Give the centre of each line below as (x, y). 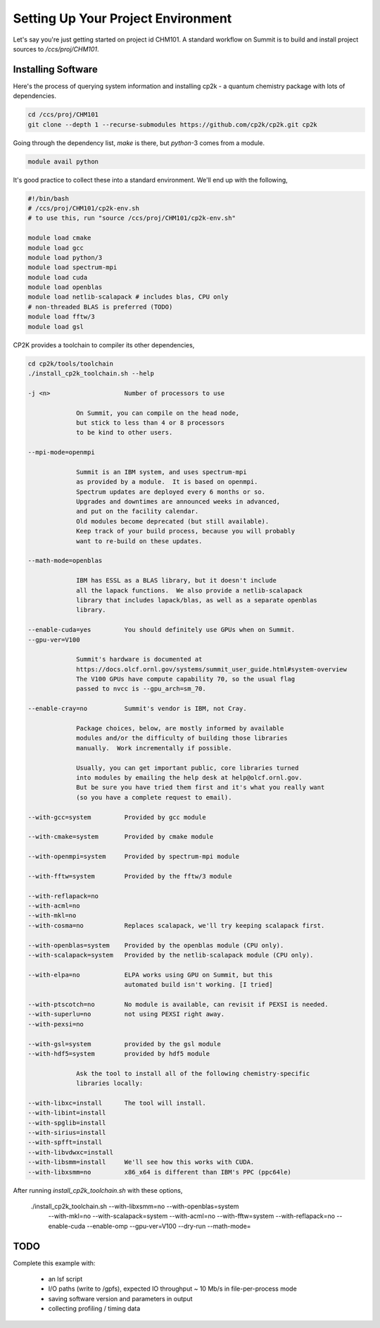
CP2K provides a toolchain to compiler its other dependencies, (104, 345)
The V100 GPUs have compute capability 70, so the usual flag (186, 679)
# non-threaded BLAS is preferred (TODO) (100, 307)
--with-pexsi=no (56, 1024)
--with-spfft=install (65, 1142)
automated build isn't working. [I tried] (198, 985)
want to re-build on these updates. (139, 541)
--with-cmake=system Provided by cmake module (121, 837)
